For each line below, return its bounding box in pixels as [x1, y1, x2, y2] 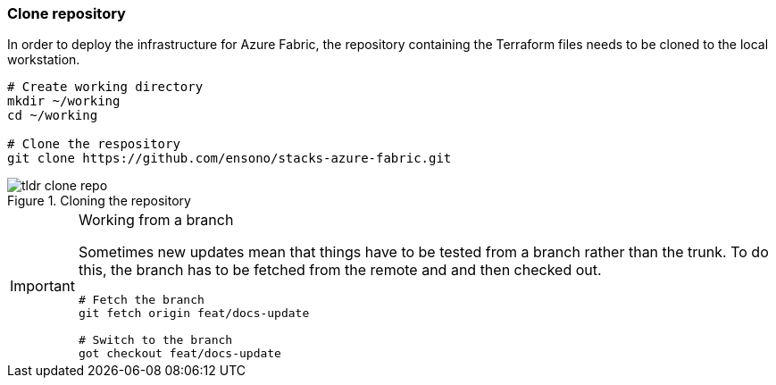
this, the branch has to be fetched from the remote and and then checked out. [78, 261, 602, 280]
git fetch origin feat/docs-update [78, 306, 310, 321]
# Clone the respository [7, 137, 180, 152]
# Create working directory [7, 80, 204, 95]
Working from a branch [78, 211, 234, 230]
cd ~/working [7, 108, 98, 123]
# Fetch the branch [78, 293, 204, 307]
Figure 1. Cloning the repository [7, 193, 191, 209]
